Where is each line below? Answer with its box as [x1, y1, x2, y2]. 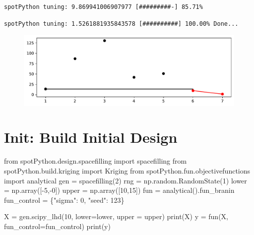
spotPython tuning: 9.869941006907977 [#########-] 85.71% [4, 3, 203, 10]
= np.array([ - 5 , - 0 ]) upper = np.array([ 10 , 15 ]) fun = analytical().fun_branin [4, 185, 235, 195]
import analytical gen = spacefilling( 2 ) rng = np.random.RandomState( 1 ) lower [4, 175, 247, 185]
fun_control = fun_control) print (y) [4, 221, 111, 231]
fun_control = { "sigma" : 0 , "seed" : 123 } [4, 194, 125, 205]
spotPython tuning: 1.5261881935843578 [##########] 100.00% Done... [4, 20, 239, 27]
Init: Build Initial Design [4, 127, 178, 147]
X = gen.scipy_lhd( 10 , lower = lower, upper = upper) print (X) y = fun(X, [4, 211, 228, 222]
